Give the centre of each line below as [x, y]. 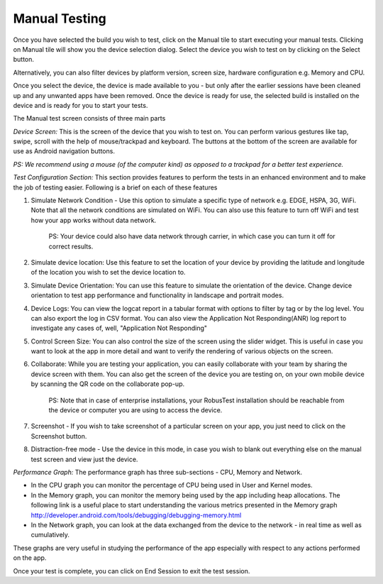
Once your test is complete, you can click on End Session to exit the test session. [132, 571]
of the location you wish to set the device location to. [108, 272]
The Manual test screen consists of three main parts [89, 119]
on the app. [30, 558]
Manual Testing [60, 18]
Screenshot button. [59, 436]
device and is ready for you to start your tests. [81, 105]
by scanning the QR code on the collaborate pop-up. [107, 384]
